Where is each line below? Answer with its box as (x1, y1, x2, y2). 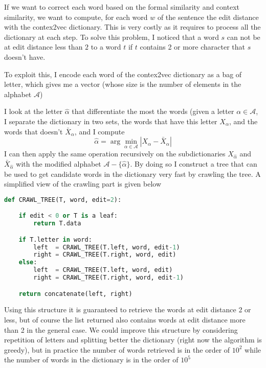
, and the (229, 116, 258, 126)
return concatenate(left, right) (18, 290, 132, 297)
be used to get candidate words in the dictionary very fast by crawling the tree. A (4, 168, 261, 179)
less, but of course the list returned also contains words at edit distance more (4, 314, 246, 325)
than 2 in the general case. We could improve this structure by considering (4, 324, 238, 335)
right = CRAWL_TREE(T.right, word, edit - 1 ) (33, 274, 184, 282)
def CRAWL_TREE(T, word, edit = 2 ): (4, 196, 122, 203)
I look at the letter (4, 106, 62, 117)
